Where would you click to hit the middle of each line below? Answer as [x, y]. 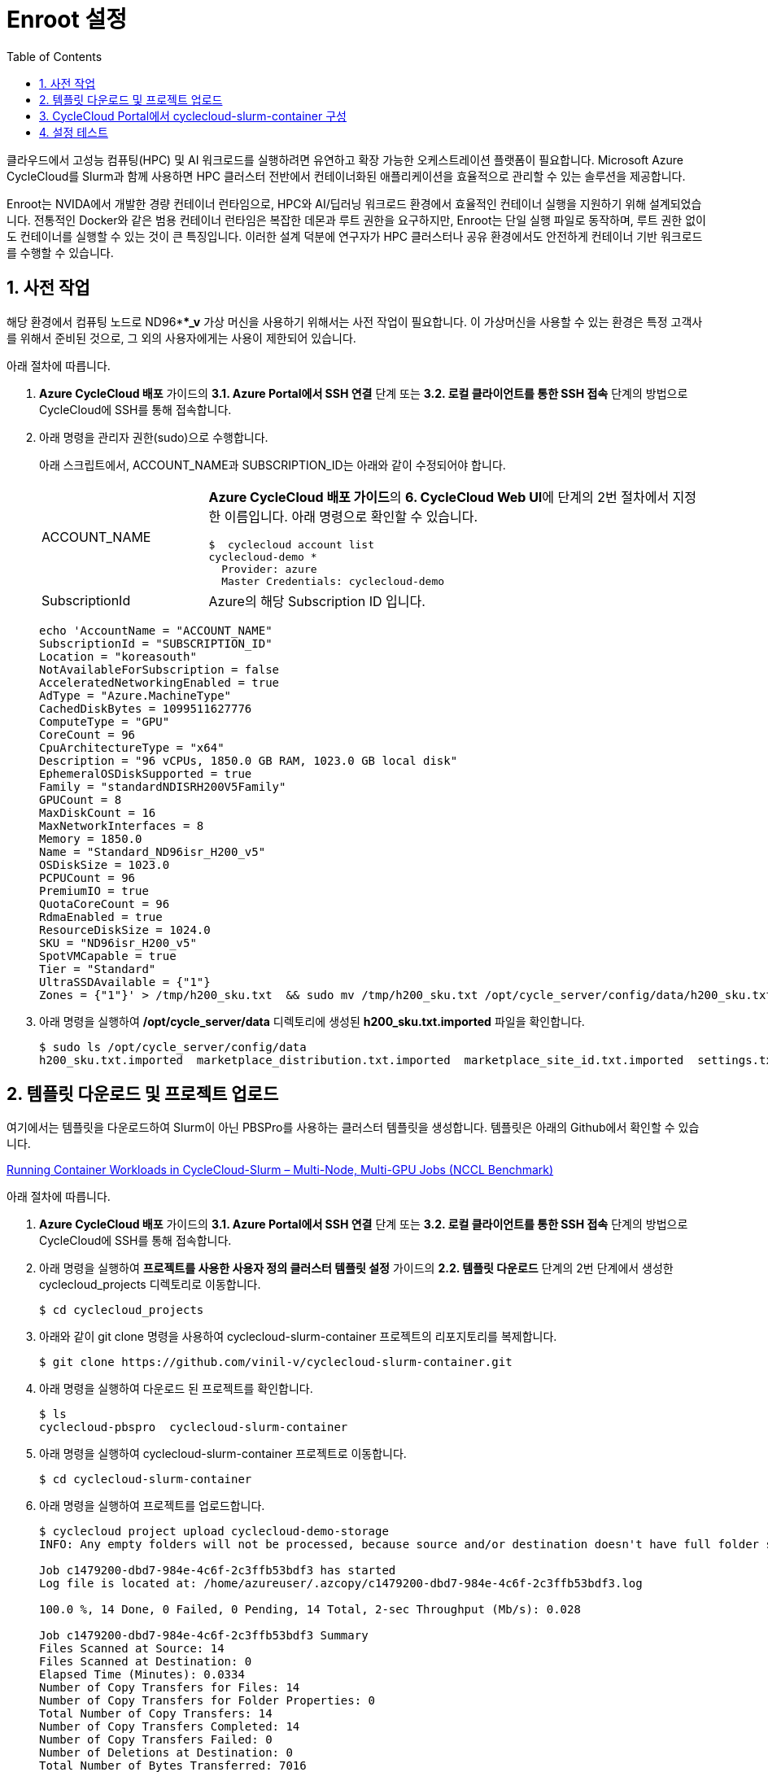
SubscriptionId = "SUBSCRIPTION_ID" [156, 643]
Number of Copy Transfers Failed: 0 [156, 1740]
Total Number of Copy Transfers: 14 [156, 1714]
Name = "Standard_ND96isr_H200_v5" [153, 851]
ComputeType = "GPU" [105, 721]
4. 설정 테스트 [74, 132]
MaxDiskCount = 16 [98, 812]
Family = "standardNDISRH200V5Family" [163, 786]
